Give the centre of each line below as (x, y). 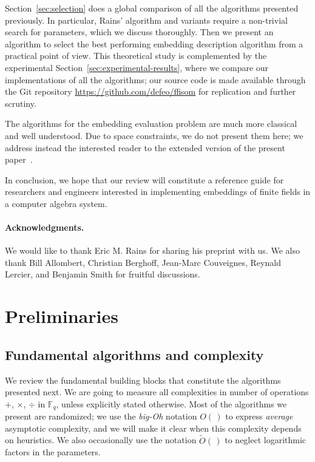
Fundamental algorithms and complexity (134, 354)
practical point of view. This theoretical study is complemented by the (136, 56)
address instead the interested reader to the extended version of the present (145, 147)
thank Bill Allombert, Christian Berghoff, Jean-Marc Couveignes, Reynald (143, 262)
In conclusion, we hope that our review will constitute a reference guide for (144, 179)
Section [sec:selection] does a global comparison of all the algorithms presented (152, 8)
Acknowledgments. (45, 227)
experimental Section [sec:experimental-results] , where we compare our (137, 67)
